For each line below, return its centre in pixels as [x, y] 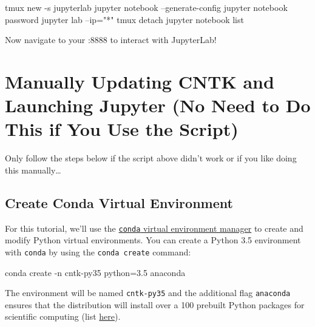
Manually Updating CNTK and [140, 81]
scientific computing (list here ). [63, 316]
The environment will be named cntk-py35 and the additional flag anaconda [148, 293]
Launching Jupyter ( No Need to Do [158, 105]
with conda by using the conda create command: [98, 251]
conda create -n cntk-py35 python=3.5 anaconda [95, 272]
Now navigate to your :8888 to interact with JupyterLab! [111, 40]
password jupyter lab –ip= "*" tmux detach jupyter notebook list [124, 19]
